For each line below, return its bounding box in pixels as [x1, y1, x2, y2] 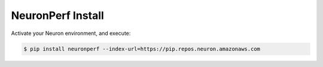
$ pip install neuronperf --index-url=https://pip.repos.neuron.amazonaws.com [23, 45, 260, 52]
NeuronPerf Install [11, 9, 104, 22]
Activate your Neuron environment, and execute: [11, 30, 131, 37]
